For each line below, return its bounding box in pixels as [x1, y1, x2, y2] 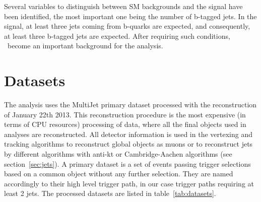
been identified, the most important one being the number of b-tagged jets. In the [4, 11, 257, 21]
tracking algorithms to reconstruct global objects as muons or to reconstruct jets [4, 139, 253, 149]
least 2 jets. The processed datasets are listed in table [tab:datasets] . [4, 188, 216, 198]
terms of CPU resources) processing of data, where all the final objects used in [4, 119, 246, 129]
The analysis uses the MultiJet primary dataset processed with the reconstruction [4, 99, 257, 110]
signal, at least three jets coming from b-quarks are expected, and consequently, [4, 21, 250, 31]
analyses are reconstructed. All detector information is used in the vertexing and [4, 128, 252, 139]
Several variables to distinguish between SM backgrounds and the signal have [4, 1, 243, 11]
